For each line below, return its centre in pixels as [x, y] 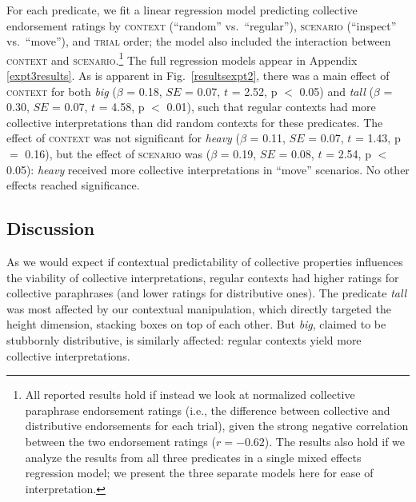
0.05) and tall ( [336, 91]
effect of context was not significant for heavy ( [123, 138]
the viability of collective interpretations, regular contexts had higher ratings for [203, 277]
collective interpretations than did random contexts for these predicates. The [195, 122]
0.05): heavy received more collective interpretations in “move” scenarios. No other [208, 169]
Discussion [51, 228]
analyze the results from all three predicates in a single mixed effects [193, 457]
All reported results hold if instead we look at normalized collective [190, 394]
